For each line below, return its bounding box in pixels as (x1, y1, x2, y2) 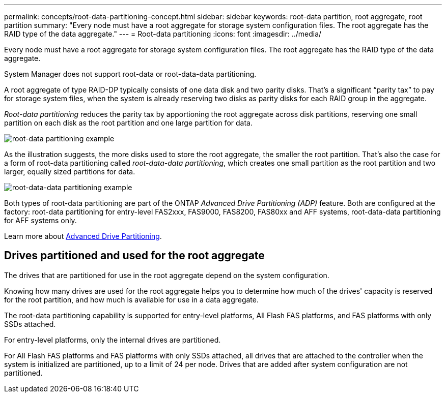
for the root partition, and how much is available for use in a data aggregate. (4, 295, 259, 304)
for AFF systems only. (4, 216, 77, 225)
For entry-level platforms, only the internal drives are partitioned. (4, 335, 221, 344)
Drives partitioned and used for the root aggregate (4, 249, 265, 262)
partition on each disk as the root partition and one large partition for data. (4, 118, 253, 127)
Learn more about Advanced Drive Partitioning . (4, 232, 162, 240)
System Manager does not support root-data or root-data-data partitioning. (4, 70, 257, 78)
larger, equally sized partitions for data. (4, 167, 135, 176)
